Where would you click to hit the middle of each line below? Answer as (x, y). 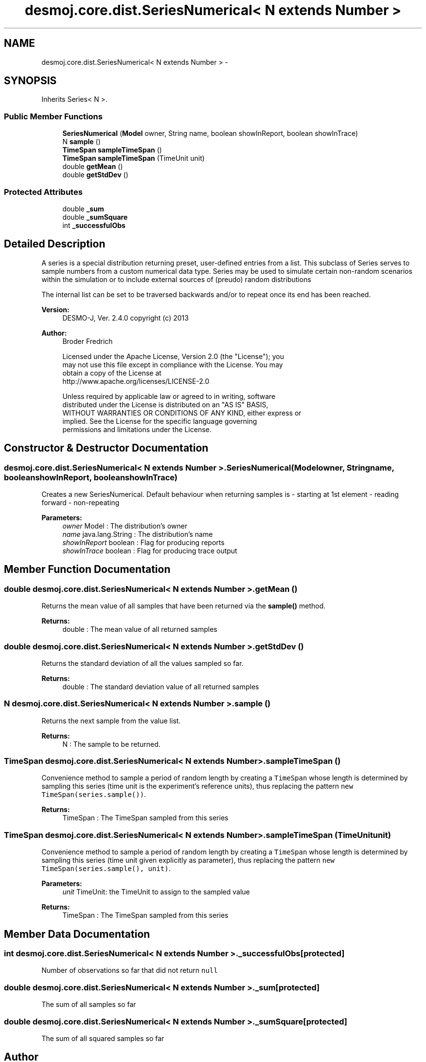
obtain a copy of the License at (112, 373)
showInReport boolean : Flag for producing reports (143, 542)
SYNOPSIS (30, 81)
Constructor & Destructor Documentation (106, 448)
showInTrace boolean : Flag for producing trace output (150, 551)
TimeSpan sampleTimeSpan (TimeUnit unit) (133, 158)
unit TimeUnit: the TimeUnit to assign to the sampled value (156, 892)
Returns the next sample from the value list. (111, 721)
